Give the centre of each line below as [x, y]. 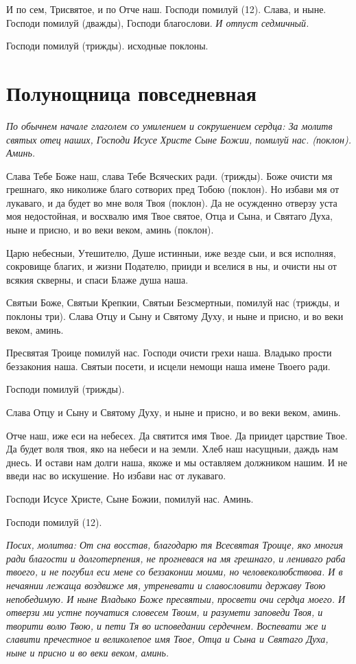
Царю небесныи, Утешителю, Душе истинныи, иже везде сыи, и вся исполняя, [171, 252]
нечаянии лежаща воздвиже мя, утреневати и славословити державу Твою [166, 585]
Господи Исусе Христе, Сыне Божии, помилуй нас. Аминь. [130, 498]
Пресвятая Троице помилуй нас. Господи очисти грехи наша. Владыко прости [169, 353]
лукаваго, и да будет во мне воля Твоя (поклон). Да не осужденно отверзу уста [172, 202]
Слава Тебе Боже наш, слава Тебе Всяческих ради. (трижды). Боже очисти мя [169, 175]
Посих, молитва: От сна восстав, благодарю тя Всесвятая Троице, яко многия [175, 545]
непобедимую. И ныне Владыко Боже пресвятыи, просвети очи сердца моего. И [176, 598]
